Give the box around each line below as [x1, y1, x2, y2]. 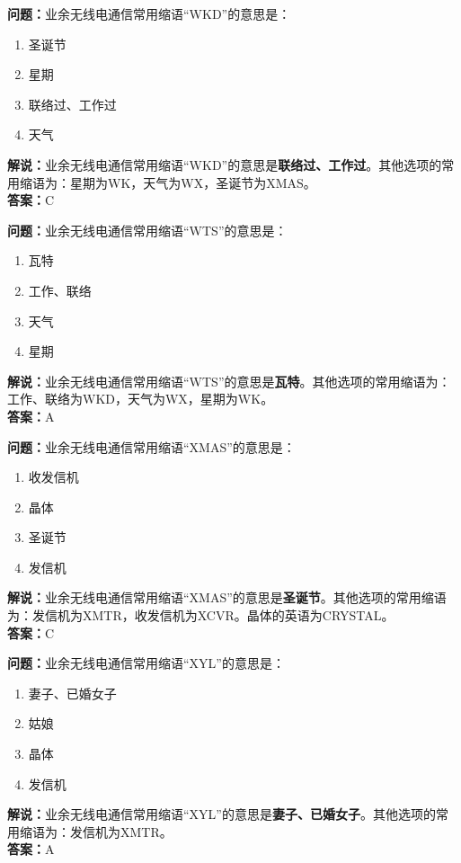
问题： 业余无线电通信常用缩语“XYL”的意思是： [7, 654, 285, 672]
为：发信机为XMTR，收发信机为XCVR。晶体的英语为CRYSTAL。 [7, 606, 395, 625]
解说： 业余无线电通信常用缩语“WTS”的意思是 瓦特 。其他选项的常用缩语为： [7, 371, 451, 390]
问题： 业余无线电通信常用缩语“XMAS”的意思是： [7, 437, 296, 456]
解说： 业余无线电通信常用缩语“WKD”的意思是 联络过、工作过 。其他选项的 [7, 155, 442, 173]
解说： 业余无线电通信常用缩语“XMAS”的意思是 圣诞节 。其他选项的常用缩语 [7, 588, 447, 607]
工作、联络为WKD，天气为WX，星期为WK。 [7, 389, 274, 408]
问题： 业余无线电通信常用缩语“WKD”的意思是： [7, 4, 291, 22]
